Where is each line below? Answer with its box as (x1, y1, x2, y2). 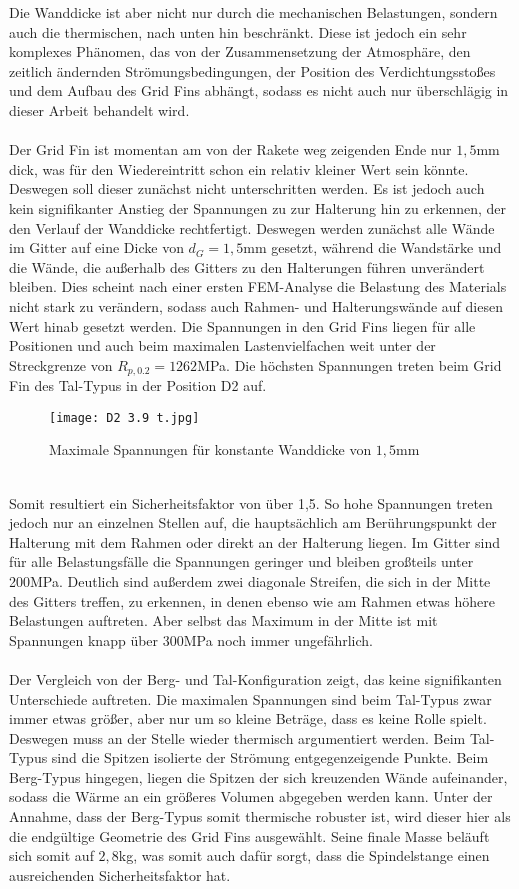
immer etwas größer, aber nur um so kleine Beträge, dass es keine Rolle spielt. (9, 708, 487, 729)
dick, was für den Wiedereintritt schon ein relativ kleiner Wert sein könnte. (9, 158, 469, 179)
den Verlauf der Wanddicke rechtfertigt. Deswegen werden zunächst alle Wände (9, 217, 495, 238)
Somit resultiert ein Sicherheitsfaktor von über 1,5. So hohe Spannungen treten (9, 492, 493, 513)
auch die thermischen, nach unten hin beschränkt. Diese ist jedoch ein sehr (9, 21, 467, 42)
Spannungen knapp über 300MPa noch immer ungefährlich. (9, 629, 373, 650)
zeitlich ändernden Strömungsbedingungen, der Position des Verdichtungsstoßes (9, 60, 496, 81)
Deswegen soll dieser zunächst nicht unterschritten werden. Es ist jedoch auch (9, 178, 485, 199)
